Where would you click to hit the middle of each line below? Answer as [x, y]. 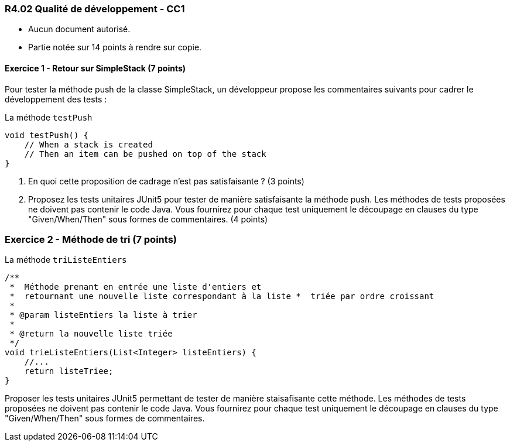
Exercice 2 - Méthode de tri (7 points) [91, 239]
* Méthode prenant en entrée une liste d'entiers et [136, 287]
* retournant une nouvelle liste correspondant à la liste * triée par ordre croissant [222, 296]
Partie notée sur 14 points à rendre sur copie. [115, 47]
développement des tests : [56, 99]
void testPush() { [47, 135]
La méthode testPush [49, 117]
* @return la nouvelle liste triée [91, 334]
